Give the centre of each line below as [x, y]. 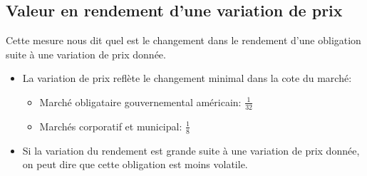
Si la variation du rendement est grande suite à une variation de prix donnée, [191, 150]
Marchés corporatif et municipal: [111, 126]
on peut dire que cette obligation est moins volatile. [135, 164]
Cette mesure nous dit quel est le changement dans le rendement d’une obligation [183, 40]
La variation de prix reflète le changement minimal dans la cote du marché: [187, 78]
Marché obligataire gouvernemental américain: [140, 102]
